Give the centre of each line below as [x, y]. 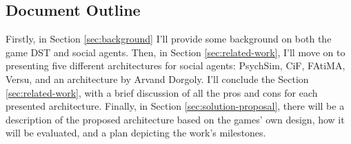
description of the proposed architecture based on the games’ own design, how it [175, 119]
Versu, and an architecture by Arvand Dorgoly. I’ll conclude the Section [157, 79]
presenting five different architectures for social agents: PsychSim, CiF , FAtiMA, [175, 65]
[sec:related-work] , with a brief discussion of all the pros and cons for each [162, 92]
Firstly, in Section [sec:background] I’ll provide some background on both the [169, 39]
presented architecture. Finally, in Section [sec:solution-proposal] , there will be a [175, 106]
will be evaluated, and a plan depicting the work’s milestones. [136, 133]
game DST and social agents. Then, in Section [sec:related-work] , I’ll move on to [175, 52]
